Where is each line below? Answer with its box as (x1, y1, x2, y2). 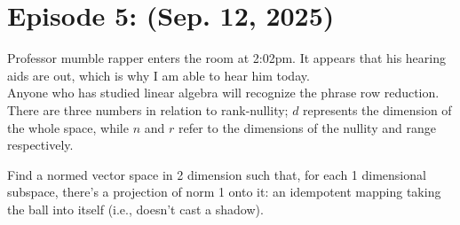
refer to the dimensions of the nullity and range (178, 118, 436, 136)
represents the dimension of (303, 100, 452, 119)
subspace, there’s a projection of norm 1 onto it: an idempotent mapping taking (7, 182, 441, 201)
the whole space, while (7, 118, 129, 136)
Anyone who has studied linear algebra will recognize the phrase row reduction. (7, 83, 440, 102)
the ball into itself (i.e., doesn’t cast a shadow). (7, 199, 264, 218)
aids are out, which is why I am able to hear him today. (7, 66, 310, 84)
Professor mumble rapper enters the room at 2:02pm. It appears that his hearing (7, 49, 447, 67)
